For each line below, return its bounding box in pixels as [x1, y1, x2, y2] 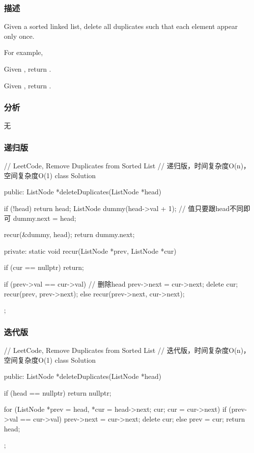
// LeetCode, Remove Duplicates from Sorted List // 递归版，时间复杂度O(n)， [4, 160, 251, 171]
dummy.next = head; [13, 213, 77, 223]
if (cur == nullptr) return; [4, 262, 84, 272]
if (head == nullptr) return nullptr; [4, 387, 112, 398]
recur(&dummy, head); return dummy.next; [4, 229, 135, 240]
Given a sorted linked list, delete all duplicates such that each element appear [4, 21, 238, 31]
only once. [4, 30, 34, 41]
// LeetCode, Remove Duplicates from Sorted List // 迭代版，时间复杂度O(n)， [4, 345, 251, 355]
